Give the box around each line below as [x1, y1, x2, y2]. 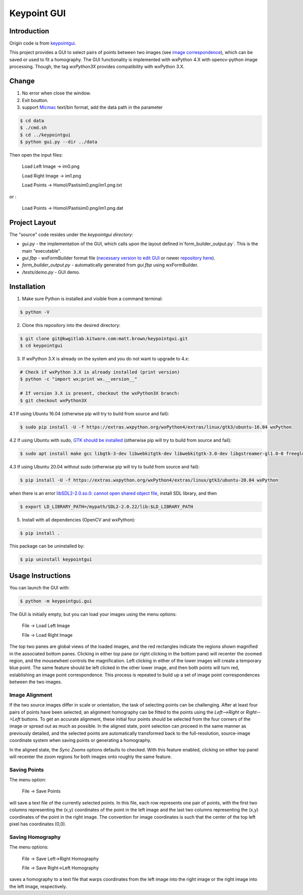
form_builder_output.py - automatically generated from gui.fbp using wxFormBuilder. [22, 262, 198, 268]
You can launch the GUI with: [9, 584, 70, 591]
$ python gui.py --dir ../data [20, 139, 98, 145]
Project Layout [9, 218, 57, 227]
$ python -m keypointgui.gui [20, 598, 92, 604]
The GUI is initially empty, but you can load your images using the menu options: [9, 611, 177, 617]
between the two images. [9, 679, 63, 685]
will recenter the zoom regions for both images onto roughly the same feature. [9, 753, 172, 760]
